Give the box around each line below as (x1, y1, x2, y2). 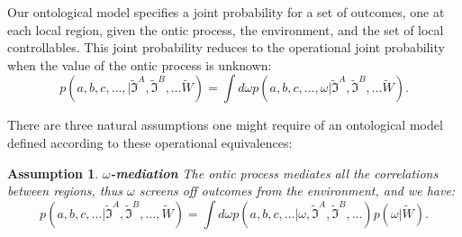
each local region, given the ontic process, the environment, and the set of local (7, 20, 444, 39)
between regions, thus (7, 181, 122, 200)
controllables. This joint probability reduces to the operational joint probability (7, 38, 445, 57)
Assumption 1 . (7, 163, 99, 182)
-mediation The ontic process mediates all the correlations (110, 163, 439, 182)
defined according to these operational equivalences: (7, 132, 293, 151)
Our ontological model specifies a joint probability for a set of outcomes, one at (7, 3, 445, 21)
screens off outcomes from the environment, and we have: (139, 181, 456, 200)
